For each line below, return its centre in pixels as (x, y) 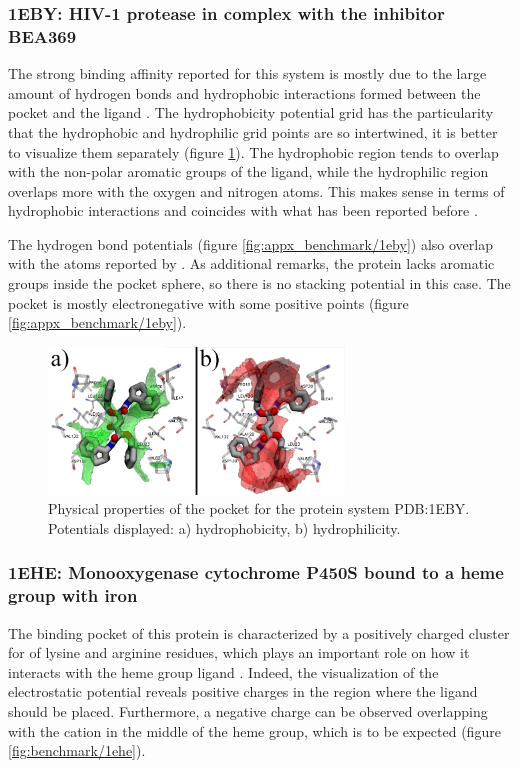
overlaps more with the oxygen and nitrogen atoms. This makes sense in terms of (256, 190)
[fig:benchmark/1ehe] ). (77, 750)
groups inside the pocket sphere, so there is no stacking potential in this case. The (259, 283)
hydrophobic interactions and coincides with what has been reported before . (243, 210)
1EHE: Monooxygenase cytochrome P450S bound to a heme (256, 572)
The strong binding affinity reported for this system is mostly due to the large (247, 73)
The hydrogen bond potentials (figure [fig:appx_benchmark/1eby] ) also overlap (250, 243)
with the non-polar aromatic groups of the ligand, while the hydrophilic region (248, 171)
